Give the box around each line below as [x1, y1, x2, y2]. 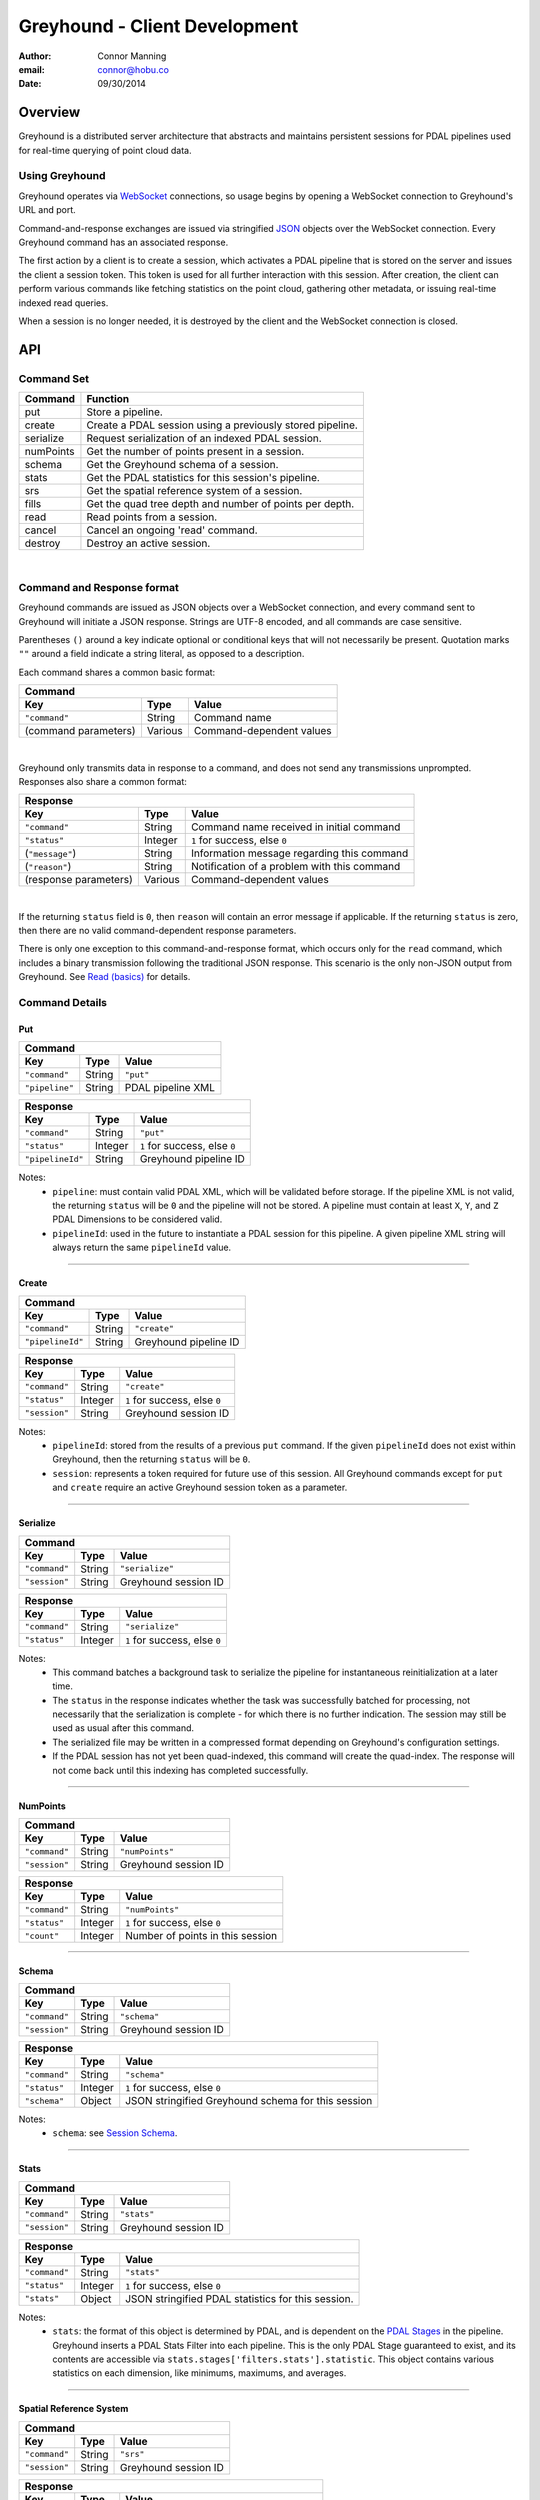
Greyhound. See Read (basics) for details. [18, 971, 191, 983]
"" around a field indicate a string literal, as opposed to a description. [18, 648, 305, 660]
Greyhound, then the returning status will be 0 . [52, 1453, 251, 1465]
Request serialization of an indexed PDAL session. [86, 431, 322, 445]
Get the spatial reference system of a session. [86, 484, 303, 498]
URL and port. [18, 204, 76, 216]
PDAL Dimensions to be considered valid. [52, 1213, 223, 1225]
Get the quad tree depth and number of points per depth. [86, 497, 355, 511]
